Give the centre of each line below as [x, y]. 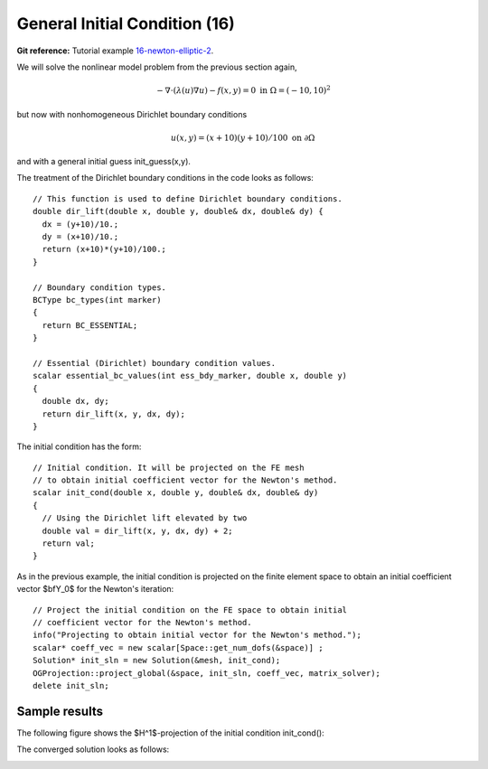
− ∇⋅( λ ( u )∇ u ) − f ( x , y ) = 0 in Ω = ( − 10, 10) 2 [244, 90]
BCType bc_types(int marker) [97, 300]
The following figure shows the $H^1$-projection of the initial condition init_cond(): [170, 733]
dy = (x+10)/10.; [80, 237]
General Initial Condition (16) [126, 23]
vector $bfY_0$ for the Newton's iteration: [95, 589]
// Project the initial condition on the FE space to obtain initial [190, 610]
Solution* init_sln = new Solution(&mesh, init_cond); [157, 661]
